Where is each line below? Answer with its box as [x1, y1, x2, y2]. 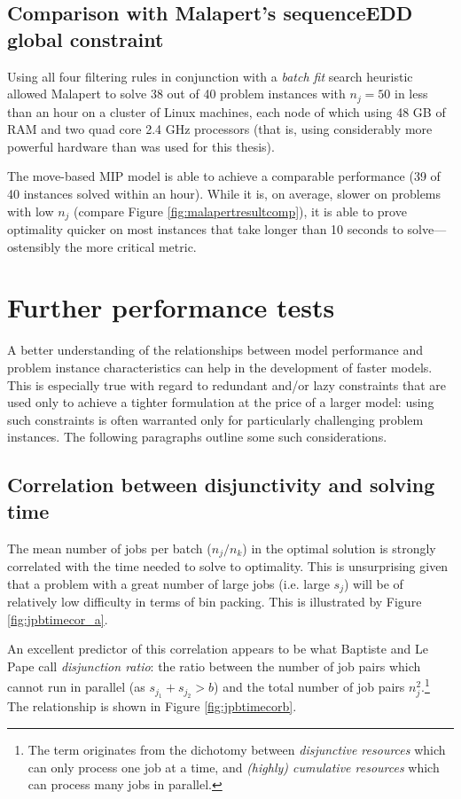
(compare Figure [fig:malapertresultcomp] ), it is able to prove [74, 201, 407, 220]
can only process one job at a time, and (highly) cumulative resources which [27, 757, 440, 776]
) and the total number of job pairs [214, 678, 405, 696]
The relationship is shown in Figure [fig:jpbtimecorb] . [7, 697, 297, 716]
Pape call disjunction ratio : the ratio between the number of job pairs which [7, 656, 421, 675]
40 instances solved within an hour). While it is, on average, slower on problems [7, 184, 441, 203]
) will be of [343, 574, 403, 592]
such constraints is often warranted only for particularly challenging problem [7, 410, 424, 428]
